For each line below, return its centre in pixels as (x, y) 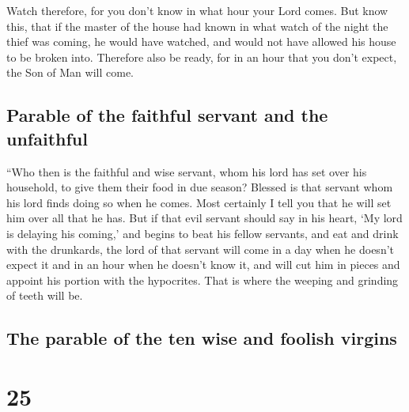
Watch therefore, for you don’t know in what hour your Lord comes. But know (197, 10)
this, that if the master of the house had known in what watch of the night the (197, 26)
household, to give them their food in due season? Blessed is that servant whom (200, 187)
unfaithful (47, 138)
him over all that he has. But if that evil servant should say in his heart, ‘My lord (204, 218)
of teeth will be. (45, 295)
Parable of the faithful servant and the (167, 115)
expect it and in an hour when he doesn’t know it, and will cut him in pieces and (203, 265)
